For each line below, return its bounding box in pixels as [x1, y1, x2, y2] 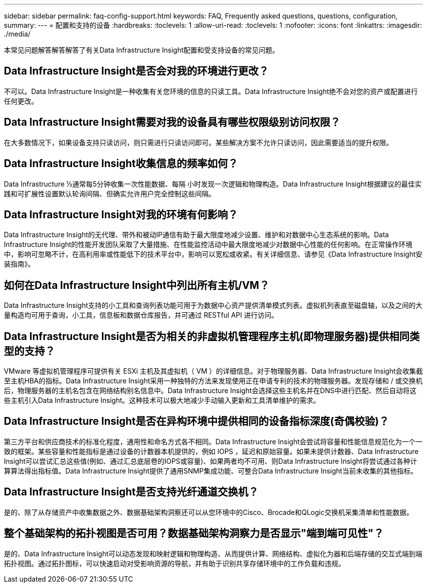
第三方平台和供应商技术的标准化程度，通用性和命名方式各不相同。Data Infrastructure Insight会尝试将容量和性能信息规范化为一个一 [4, 437, 423, 446]
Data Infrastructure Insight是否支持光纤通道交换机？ [4, 486, 259, 498]
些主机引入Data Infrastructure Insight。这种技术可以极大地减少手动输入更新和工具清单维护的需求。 [4, 396, 320, 405]
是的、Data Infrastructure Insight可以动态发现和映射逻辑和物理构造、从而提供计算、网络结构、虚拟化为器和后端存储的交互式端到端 [4, 549, 423, 558]
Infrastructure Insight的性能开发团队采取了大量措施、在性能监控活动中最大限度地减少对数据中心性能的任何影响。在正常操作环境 [4, 240, 413, 249]
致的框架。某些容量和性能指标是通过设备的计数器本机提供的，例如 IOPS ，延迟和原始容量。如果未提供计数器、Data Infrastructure [4, 447, 419, 455]
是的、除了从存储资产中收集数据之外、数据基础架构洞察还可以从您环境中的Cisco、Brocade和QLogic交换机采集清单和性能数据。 [4, 508, 413, 516]
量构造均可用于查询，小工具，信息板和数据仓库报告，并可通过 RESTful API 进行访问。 [4, 311, 278, 320]
